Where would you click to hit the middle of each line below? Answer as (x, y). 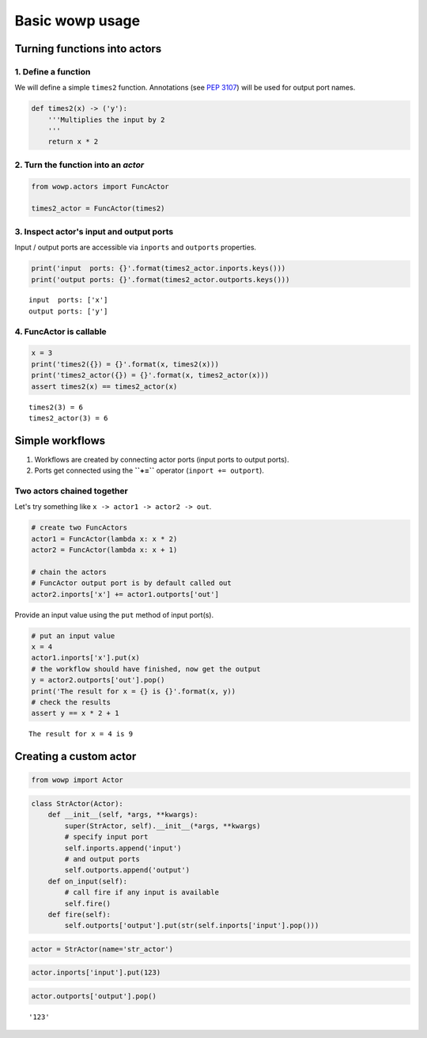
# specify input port (106, 837)
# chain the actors (69, 572)
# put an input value (73, 636)
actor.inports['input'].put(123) (96, 973)
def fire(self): (79, 914)
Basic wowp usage (77, 21)
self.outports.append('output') (127, 870)
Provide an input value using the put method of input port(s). (114, 614)
